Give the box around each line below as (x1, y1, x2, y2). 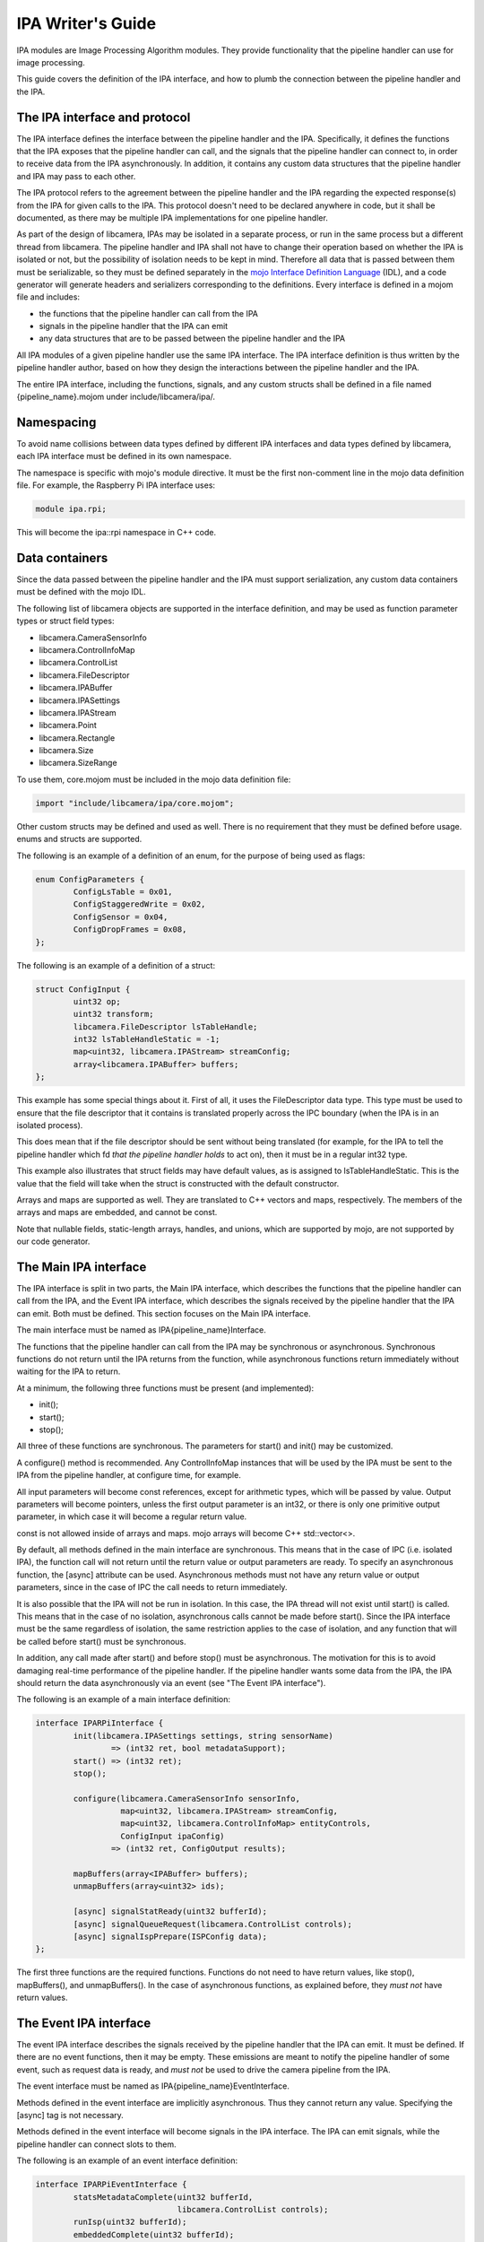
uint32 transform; (73, 1009, 154, 1020)
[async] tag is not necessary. (16, 2110, 125, 2121)
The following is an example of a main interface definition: (16, 1694, 230, 1705)
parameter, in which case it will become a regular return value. (16, 1511, 247, 1522)
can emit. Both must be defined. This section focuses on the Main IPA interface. (16, 1308, 311, 1318)
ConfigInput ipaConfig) (120, 1830, 225, 1841)
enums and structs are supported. (16, 834, 143, 845)
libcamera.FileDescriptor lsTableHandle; (73, 1021, 258, 1031)
